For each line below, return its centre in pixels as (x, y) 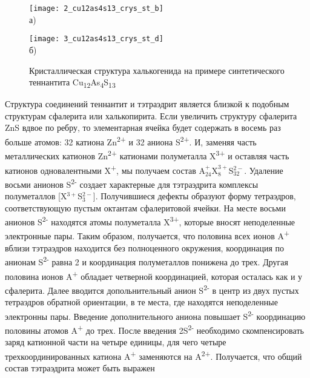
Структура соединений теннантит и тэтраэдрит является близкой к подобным (147, 104)
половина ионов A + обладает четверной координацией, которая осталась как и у (154, 275)
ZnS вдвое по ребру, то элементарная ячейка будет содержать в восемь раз (143, 128)
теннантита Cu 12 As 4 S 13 (72, 83)
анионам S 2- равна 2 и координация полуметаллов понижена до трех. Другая (147, 261)
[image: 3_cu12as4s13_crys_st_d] (96, 39)
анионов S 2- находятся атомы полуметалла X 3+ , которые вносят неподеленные (150, 221)
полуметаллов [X (36, 196)
